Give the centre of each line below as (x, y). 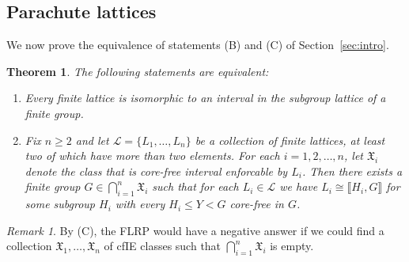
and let (92, 140)
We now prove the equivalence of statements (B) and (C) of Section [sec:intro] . (198, 45)
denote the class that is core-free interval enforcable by (156, 171)
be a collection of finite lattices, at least (290, 140)
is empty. (292, 246)
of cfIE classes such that (163, 246)
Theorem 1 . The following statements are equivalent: (138, 71)
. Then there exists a (352, 171)
